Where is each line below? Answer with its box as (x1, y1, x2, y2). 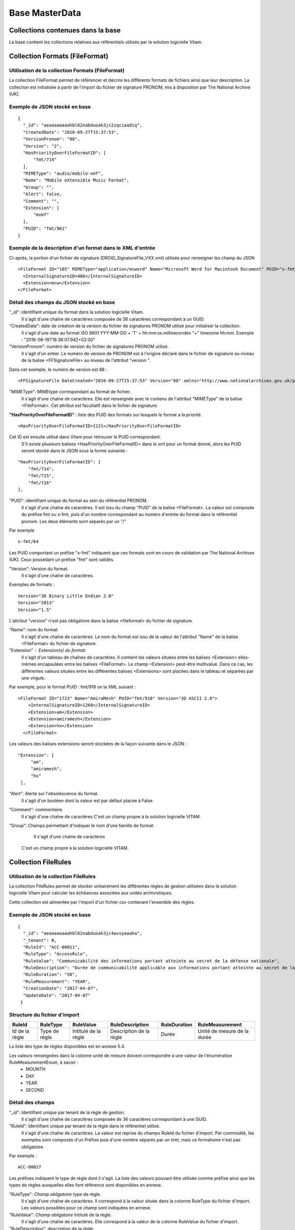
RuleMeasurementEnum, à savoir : (9, 1059, 79, 1065)
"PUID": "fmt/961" (23, 226, 67, 231)
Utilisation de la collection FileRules (9, 873, 96, 880)
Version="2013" (18, 600, 55, 606)
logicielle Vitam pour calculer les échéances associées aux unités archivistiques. (9, 890, 173, 896)
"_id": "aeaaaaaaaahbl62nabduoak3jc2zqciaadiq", (23, 123, 143, 128)
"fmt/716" (28, 480, 52, 486)
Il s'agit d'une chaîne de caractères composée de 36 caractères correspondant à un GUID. (21, 316, 205, 322)
